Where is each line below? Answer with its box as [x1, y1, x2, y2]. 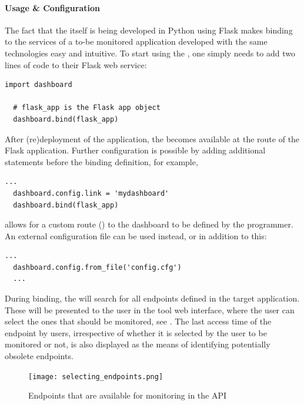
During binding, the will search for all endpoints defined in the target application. [5, 292, 300, 304]
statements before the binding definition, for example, [5, 155, 198, 168]
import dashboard [5, 81, 72, 89]
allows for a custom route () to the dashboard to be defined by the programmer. [5, 218, 293, 230]
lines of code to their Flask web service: [5, 58, 147, 71]
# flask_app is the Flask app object [13, 103, 161, 112]
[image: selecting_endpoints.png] [28, 372, 163, 381]
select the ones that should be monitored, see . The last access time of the [5, 315, 272, 327]
